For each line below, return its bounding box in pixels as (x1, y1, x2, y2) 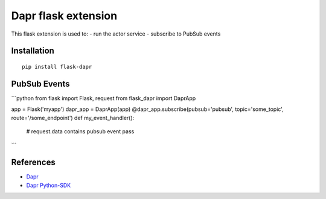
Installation (11, 46, 54, 56)
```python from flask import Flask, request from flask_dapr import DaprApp (11, 94, 196, 102)
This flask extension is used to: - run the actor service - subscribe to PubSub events (11, 30, 221, 37)
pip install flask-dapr (22, 63, 92, 70)
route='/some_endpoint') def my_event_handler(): (11, 114, 135, 121)
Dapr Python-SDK (26, 182, 71, 189)
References (11, 157, 56, 168)
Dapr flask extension (11, 9, 118, 22)
